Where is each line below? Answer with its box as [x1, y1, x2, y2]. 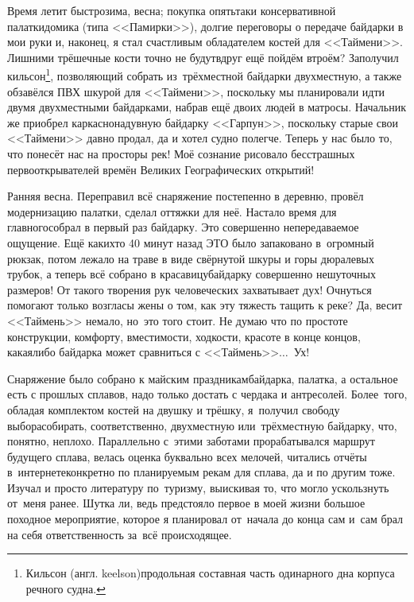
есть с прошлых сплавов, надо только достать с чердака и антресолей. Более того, [7, 386, 408, 402]
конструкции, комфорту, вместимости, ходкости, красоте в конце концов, [7, 328, 361, 344]
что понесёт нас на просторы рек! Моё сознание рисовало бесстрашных [7, 146, 355, 161]
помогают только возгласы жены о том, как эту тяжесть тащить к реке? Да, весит [7, 297, 402, 313]
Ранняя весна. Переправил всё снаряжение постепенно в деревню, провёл [7, 188, 364, 204]
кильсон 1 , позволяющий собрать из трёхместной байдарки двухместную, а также [7, 65, 402, 84]
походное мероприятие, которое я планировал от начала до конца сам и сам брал [7, 511, 404, 527]
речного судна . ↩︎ [25, 580, 106, 596]
